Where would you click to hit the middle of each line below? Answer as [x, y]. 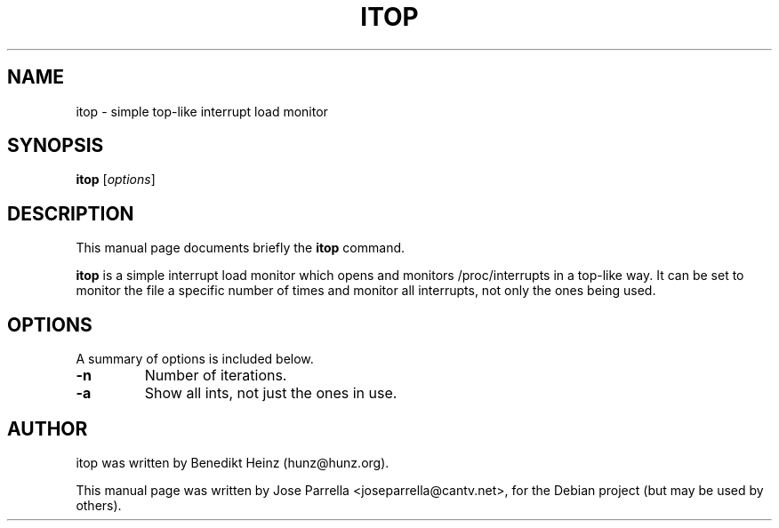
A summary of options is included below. [195, 359]
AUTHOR [48, 428]
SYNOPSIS [56, 146]
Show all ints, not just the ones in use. [271, 393]
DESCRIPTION [71, 213]
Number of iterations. [216, 376]
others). [99, 505]
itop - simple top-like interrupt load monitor [202, 111]
